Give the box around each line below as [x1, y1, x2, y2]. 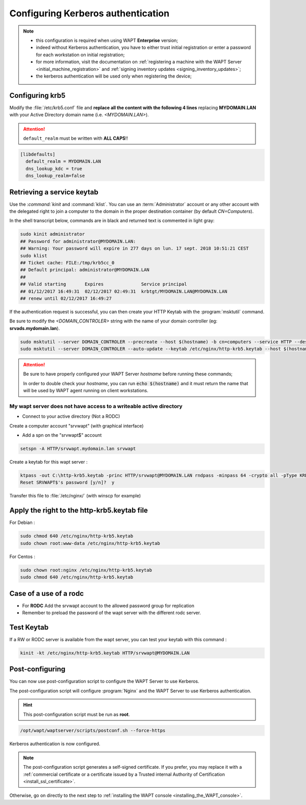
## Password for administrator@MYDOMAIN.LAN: [20, 238, 136, 244]
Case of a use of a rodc [9, 589, 84, 598]
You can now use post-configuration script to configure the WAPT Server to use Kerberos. [9, 678, 199, 685]
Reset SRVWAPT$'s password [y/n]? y [20, 480, 115, 486]
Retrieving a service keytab [9, 188, 99, 196]
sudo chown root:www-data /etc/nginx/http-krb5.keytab [20, 540, 160, 546]
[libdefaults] [20, 151, 56, 157]
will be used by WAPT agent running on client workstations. [23, 388, 148, 394]
